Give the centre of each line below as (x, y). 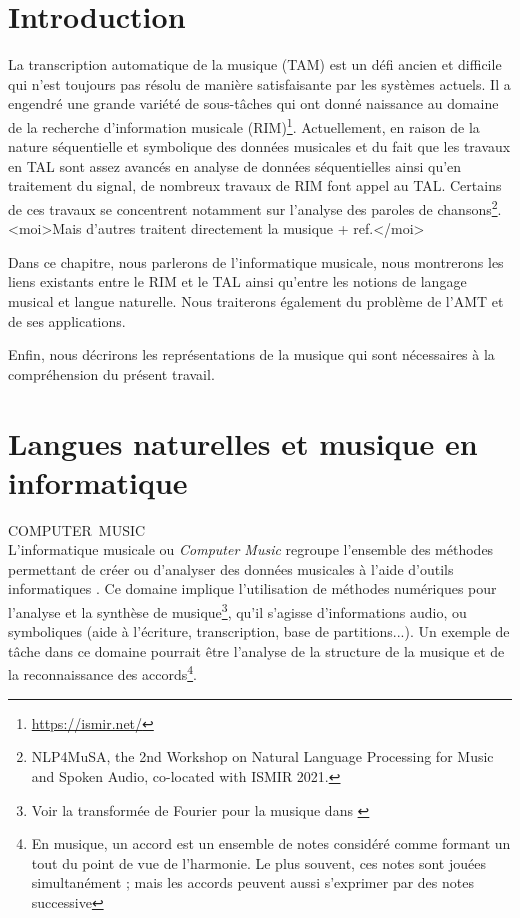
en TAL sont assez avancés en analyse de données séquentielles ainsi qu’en (235, 165)
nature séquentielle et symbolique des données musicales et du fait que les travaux (259, 146)
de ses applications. (67, 320)
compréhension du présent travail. (111, 373)
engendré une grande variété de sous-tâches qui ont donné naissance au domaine (253, 103)
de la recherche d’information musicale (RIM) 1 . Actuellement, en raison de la (244, 125)
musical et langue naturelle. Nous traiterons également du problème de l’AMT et (256, 300)
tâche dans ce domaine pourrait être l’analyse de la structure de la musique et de (256, 650)
